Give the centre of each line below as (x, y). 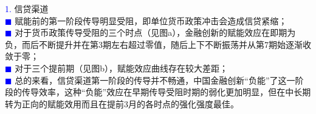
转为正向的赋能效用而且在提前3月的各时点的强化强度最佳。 (122, 103)
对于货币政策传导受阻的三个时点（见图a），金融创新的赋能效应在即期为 (155, 32)
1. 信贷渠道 (27, 8)
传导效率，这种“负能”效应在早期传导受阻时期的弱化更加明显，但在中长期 (166, 92)
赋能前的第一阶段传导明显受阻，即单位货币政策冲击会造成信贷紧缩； (151, 20)
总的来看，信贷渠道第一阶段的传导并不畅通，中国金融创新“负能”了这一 (155, 80)
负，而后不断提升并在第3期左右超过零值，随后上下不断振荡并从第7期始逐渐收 (158, 44)
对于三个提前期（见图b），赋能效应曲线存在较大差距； (122, 68)
